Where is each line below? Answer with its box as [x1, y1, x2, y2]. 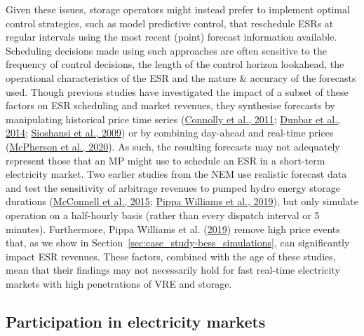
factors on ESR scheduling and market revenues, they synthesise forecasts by [6, 98, 335, 113]
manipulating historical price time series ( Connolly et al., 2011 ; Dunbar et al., [6, 111, 341, 126]
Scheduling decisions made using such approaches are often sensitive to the [6, 43, 327, 57]
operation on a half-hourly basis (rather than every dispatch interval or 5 [6, 207, 320, 222]
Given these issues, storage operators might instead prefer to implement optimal [6, 2, 350, 16]
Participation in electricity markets [6, 310, 266, 332]
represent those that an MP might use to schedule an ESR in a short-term [6, 153, 325, 167]
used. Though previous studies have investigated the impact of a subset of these [6, 84, 349, 99]
